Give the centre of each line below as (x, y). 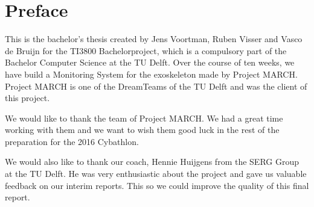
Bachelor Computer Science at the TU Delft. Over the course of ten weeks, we (150, 62)
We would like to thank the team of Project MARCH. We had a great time (144, 118)
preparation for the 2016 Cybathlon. (72, 141)
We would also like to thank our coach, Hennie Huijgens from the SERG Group (152, 162)
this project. (27, 98)
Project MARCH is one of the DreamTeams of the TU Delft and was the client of (156, 86)
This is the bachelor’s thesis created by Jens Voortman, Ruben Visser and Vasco (154, 39)
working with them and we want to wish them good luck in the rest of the (142, 130)
